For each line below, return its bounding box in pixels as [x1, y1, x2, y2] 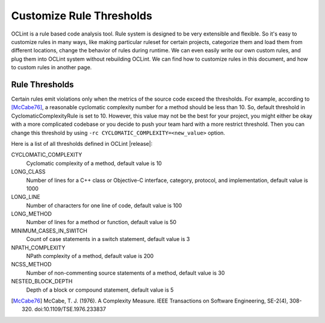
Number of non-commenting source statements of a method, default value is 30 [26, 269, 225, 277]
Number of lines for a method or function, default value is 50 [26, 219, 177, 226]
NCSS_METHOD [11, 261, 52, 268]
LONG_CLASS [11, 168, 46, 175]
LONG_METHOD [11, 210, 52, 218]
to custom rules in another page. [11, 64, 92, 71]
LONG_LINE [11, 193, 40, 201]
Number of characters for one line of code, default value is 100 [26, 202, 182, 209]
